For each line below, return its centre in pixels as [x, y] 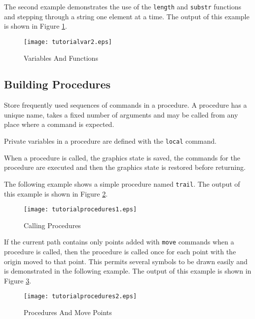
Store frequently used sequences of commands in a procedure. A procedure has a [126, 105]
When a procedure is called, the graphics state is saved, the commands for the [122, 157]
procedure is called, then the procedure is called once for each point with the [120, 252]
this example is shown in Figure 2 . [56, 193]
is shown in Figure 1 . [36, 26]
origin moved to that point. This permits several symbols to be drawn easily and [126, 261]
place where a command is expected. [59, 124]
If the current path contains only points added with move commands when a [119, 242]
